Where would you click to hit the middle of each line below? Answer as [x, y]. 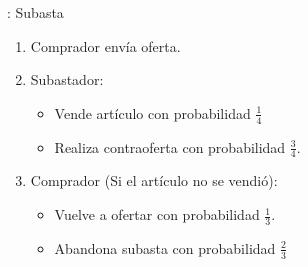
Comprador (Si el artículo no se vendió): [154, 180]
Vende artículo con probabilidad [152, 112]
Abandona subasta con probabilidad [165, 247]
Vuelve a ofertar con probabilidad [157, 214]
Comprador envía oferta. [105, 45]
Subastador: [67, 79]
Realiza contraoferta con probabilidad [170, 146]
